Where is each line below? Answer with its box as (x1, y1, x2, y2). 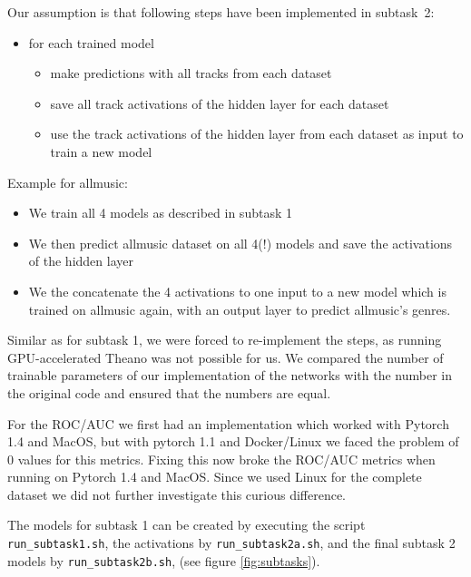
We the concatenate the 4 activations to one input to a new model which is (28, 281, 446, 300)
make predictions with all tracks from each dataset (50, 64, 332, 83)
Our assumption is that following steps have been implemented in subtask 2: (7, 3, 435, 21)
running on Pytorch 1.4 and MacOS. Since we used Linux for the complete (7, 467, 422, 486)
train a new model (50, 142, 152, 161)
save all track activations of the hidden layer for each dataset (50, 93, 389, 112)
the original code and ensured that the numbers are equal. (7, 383, 331, 402)
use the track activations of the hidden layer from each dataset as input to (50, 124, 464, 143)
